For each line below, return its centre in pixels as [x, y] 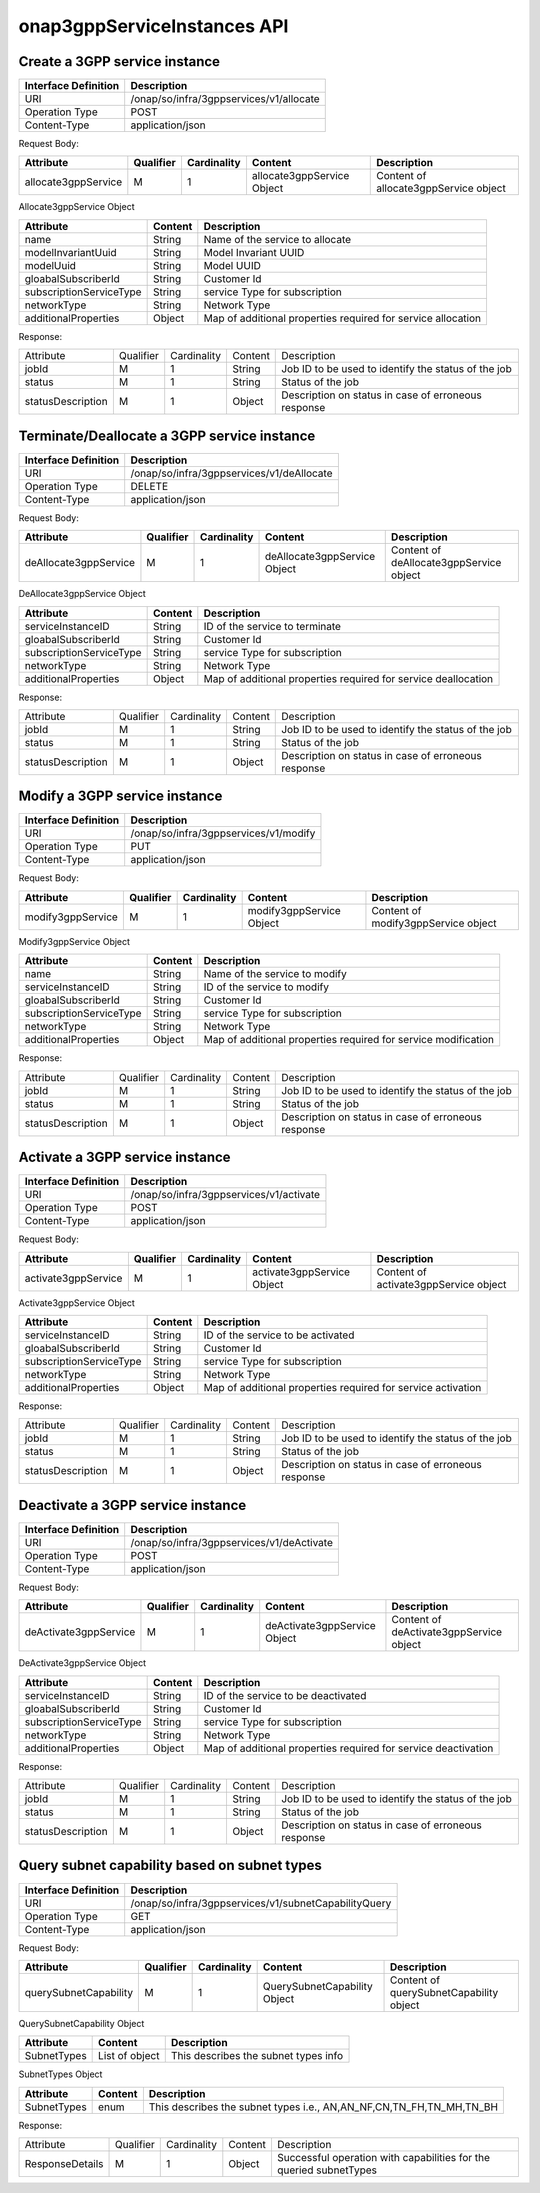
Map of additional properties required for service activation [342, 1387]
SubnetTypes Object [60, 2074]
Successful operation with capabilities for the [383, 2158]
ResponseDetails [64, 2164]
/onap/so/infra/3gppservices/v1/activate [225, 1195]
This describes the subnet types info [257, 2056]
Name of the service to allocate [277, 239]
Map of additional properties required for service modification [349, 1040]
